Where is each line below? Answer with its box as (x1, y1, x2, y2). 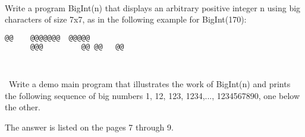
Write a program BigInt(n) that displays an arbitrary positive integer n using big (5, 1, 301, 14)
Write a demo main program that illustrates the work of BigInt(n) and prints (8, 78, 291, 90)
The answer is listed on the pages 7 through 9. (5, 120, 174, 133)
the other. (5, 101, 40, 113)
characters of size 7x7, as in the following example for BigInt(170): (5, 13, 247, 26)
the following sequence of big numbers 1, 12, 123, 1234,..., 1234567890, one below (5, 89, 300, 101)
